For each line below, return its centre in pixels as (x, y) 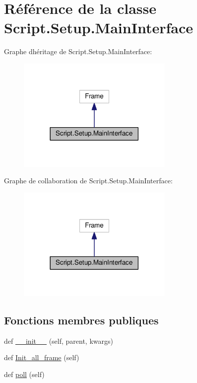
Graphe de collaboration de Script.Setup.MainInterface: (88, 181)
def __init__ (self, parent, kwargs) (59, 341)
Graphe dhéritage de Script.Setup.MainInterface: (78, 51)
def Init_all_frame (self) (42, 357)
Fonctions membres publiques (81, 320)
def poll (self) (24, 374)
